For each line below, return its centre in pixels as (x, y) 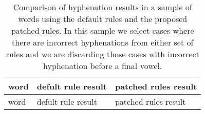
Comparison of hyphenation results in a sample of (102, 7)
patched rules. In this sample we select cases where (102, 30)
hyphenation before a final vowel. (103, 66)
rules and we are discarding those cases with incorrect (102, 54)
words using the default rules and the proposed (103, 19)
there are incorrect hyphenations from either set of (103, 42)
